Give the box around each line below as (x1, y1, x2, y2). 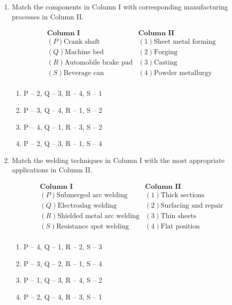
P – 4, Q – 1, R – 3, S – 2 (23, 121, 103, 132)
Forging (154, 49, 178, 56)
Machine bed (65, 49, 104, 56)
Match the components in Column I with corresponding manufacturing (11, 1, 229, 11)
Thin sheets (160, 213, 196, 220)
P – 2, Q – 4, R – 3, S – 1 (23, 291, 103, 302)
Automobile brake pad (64, 59, 133, 67)
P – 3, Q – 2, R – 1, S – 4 (23, 258, 103, 268)
